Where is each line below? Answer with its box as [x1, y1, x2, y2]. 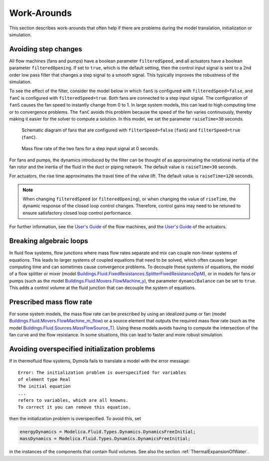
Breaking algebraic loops [9, 237, 88, 245]
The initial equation [18, 384, 71, 389]
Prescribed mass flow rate [9, 298, 93, 306]
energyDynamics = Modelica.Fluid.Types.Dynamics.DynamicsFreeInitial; [19, 429, 196, 435]
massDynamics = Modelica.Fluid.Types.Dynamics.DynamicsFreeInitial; [19, 436, 191, 442]
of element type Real [18, 376, 71, 382]
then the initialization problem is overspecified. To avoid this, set [9, 415, 141, 421]
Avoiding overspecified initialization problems [9, 345, 155, 353]
